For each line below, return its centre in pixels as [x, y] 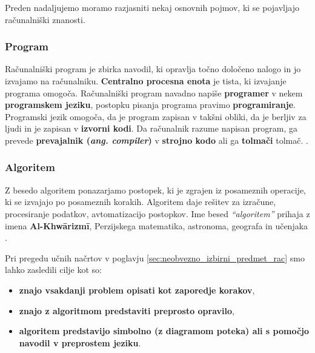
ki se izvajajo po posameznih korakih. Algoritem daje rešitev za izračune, [141, 202]
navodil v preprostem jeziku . [80, 342]
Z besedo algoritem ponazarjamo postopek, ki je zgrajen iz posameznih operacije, [155, 190]
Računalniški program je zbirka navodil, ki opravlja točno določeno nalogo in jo [153, 69]
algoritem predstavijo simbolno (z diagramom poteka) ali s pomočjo [164, 331]
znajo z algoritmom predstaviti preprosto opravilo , [127, 310]
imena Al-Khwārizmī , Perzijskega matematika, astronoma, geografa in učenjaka [157, 225]
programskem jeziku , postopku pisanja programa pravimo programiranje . [150, 105]
